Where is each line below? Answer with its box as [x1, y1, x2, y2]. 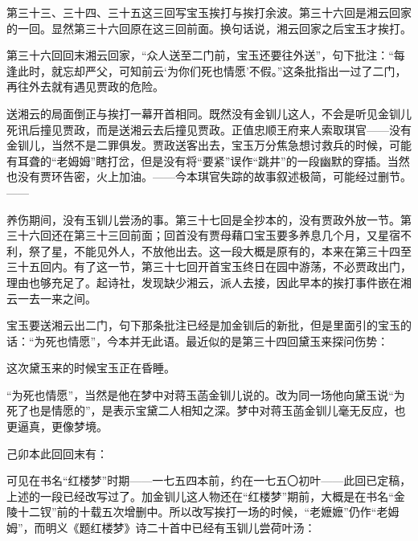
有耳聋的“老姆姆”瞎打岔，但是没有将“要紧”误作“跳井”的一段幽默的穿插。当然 [6, 152, 410, 169]
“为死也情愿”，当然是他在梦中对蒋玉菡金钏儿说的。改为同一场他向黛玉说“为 [6, 386, 405, 403]
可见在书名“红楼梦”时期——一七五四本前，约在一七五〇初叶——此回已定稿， [6, 472, 412, 489]
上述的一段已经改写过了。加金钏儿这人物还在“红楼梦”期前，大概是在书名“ [6, 487, 394, 504]
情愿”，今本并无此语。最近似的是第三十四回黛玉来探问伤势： [68, 332, 389, 349]
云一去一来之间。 [6, 289, 96, 306]
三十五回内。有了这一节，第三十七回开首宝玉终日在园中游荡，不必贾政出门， [6, 258, 412, 275]
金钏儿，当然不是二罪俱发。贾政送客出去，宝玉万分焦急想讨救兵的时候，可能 [6, 137, 412, 154]
